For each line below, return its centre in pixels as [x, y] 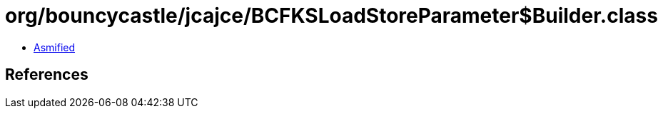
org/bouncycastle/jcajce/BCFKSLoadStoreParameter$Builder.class [331, 16]
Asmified [55, 47]
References [47, 75]
